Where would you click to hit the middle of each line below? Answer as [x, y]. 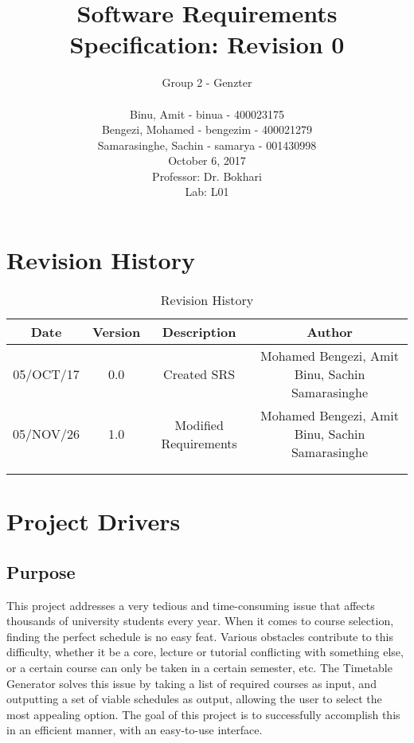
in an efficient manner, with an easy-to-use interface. [135, 730]
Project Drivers [94, 521]
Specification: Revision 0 [207, 44]
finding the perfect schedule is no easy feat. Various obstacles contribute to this [200, 636]
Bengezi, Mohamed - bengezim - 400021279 [207, 129]
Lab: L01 [207, 192]
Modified [199, 424]
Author [330, 332]
